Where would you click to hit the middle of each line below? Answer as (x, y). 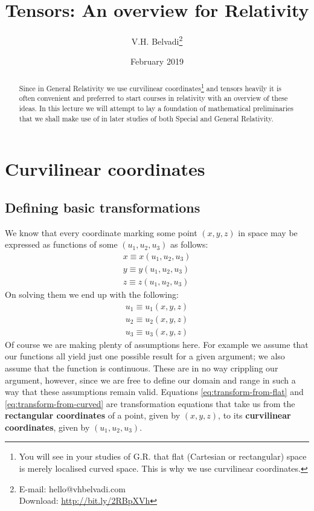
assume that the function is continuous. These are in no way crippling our (142, 368)
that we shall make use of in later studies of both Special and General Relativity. (146, 118)
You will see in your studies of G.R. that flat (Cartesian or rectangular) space (163, 456)
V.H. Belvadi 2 (157, 40)
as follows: (189, 244)
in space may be (268, 232)
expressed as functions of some (61, 244)
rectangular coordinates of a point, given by (93, 415)
